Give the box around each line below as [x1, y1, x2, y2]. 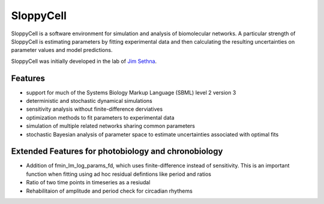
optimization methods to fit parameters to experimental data [26, 114, 175, 121]
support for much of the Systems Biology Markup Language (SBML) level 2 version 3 [26, 89, 236, 96]
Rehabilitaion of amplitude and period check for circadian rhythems [26, 187, 193, 194]
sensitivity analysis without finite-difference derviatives [26, 105, 163, 113]
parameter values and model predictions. [11, 47, 113, 54]
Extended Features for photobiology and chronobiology [11, 147, 223, 157]
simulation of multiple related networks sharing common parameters [26, 123, 195, 130]
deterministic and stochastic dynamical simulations [26, 98, 152, 105]
